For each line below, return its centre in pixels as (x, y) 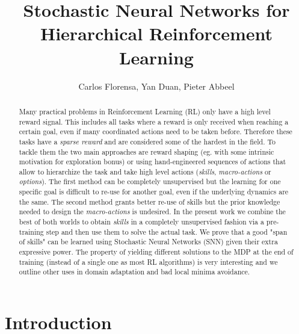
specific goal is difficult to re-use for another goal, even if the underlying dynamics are (154, 192)
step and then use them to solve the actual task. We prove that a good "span (167, 231)
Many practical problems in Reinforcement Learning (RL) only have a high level (145, 111)
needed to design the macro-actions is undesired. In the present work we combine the (152, 212)
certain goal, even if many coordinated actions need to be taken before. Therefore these (156, 131)
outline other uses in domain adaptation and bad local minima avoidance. (134, 272)
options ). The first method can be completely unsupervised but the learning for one (150, 181)
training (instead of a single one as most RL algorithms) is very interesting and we (148, 261)
